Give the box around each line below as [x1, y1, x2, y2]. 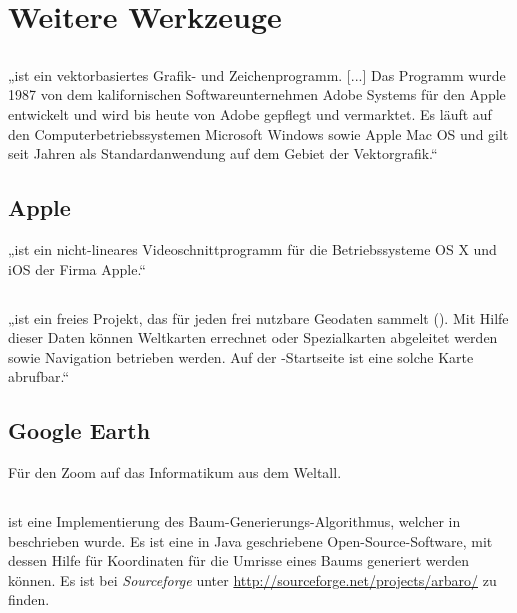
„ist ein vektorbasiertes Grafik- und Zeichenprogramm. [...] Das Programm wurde [8, 64, 506, 85]
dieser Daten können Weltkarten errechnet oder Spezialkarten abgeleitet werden [8, 327, 498, 348]
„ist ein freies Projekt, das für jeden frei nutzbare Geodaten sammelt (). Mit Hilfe [8, 307, 509, 328]
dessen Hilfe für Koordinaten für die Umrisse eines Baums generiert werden [8, 550, 469, 571]
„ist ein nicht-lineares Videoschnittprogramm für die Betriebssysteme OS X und [8, 238, 497, 259]
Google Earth [8, 415, 151, 446]
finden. [8, 589, 50, 610]
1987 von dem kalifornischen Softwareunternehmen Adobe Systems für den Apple [8, 84, 506, 105]
